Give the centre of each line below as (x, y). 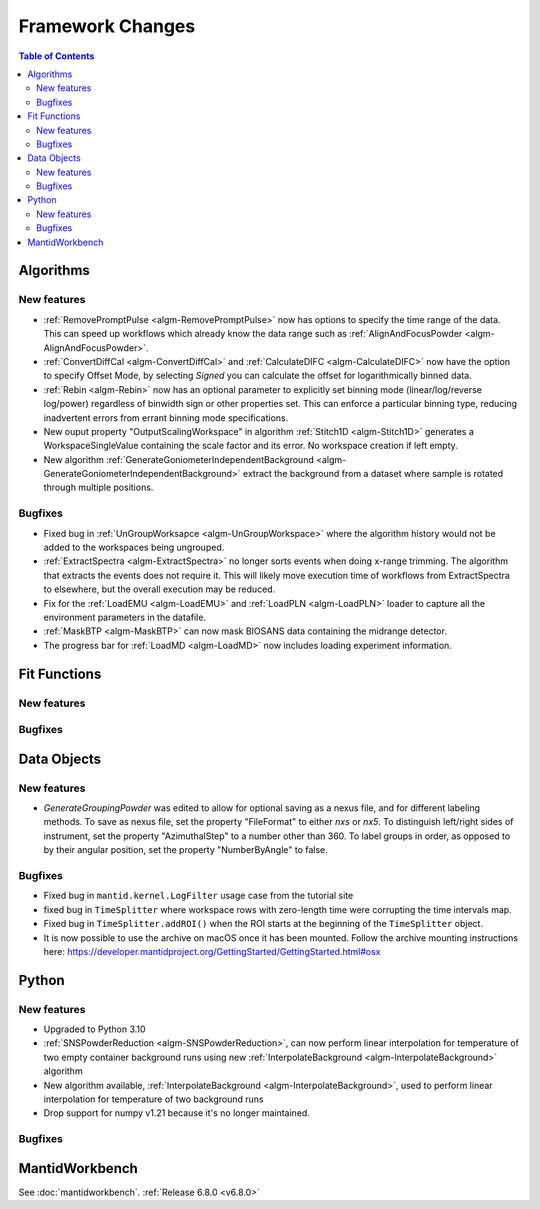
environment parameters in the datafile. (125, 617)
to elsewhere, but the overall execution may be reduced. (159, 589)
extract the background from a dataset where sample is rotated (373, 474)
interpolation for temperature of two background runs (153, 1099)
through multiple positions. (98, 487)
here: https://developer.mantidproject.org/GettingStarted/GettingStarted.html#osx (212, 951)
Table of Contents (56, 56)
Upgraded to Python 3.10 (94, 1029)
